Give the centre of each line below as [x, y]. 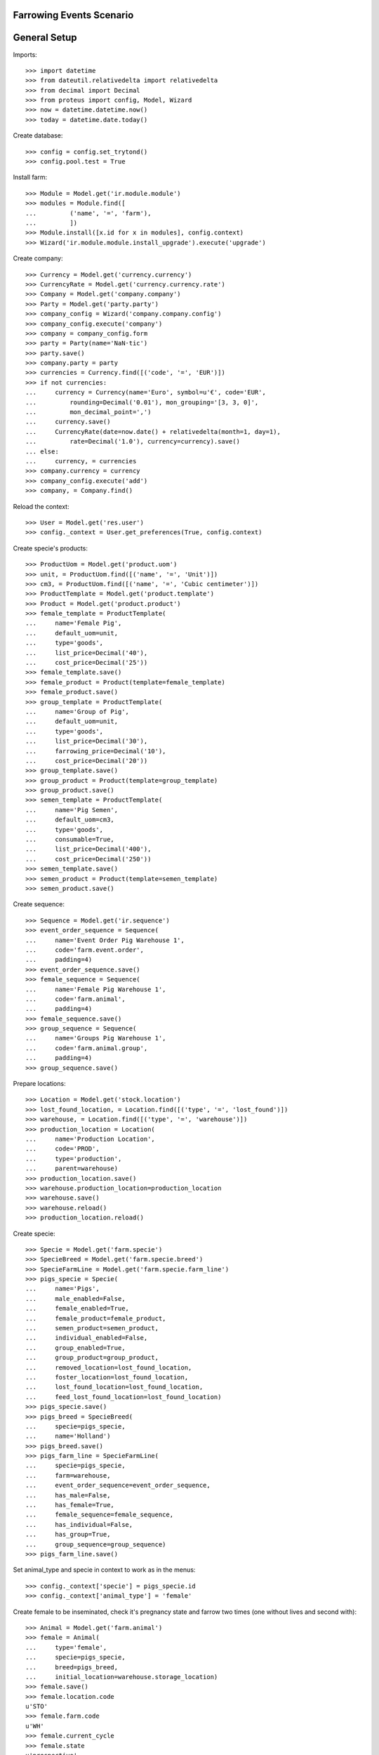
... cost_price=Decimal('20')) [87, 761]
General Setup [45, 38]
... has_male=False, [68, 1495]
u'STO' [37, 1707]
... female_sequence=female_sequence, [100, 1515]
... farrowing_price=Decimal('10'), [96, 751]
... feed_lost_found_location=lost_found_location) [124, 1397]
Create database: [38, 135]
